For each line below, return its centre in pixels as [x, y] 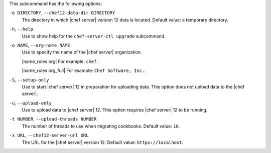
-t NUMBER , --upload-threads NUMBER [53, 119]
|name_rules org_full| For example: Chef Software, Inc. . [84, 70]
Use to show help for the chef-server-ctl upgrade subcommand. [94, 36]
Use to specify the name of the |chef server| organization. [82, 52]
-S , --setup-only [29, 79]
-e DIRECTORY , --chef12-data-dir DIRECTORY [62, 13]
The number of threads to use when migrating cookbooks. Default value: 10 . [101, 126]
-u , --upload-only [31, 103]
